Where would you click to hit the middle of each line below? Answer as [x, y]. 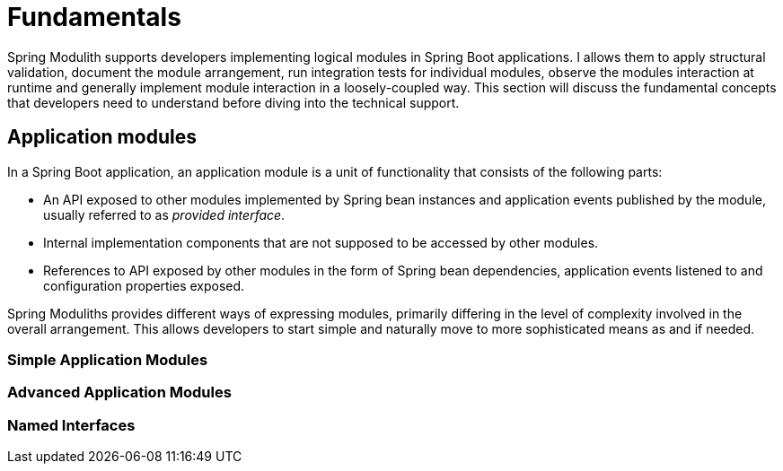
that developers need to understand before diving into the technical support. [233, 102]
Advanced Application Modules [119, 392]
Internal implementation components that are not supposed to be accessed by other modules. [321, 242]
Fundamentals [94, 17]
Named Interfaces [71, 425]
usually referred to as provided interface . [164, 214]
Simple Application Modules [108, 359]
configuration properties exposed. [144, 285]
